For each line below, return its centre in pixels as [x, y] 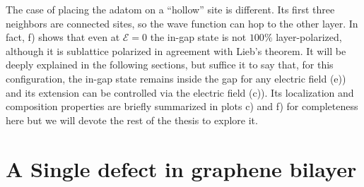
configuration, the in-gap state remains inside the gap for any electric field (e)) [176, 78]
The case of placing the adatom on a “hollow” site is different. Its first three [170, 9]
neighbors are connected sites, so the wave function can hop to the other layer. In [182, 23]
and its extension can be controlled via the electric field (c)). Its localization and [180, 92]
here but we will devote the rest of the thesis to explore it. [132, 120]
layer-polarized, [309, 37]
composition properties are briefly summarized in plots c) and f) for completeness [182, 106]
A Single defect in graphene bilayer [181, 168]
